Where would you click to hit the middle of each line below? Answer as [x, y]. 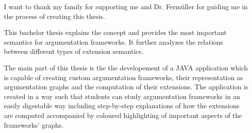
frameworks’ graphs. [34, 125]
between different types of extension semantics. [74, 51]
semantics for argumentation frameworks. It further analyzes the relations [114, 42]
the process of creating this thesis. [55, 16]
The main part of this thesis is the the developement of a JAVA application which [126, 67]
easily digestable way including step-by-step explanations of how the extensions [122, 106]
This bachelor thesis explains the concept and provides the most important [115, 32]
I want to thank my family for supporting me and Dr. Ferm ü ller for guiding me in [126, 6]
